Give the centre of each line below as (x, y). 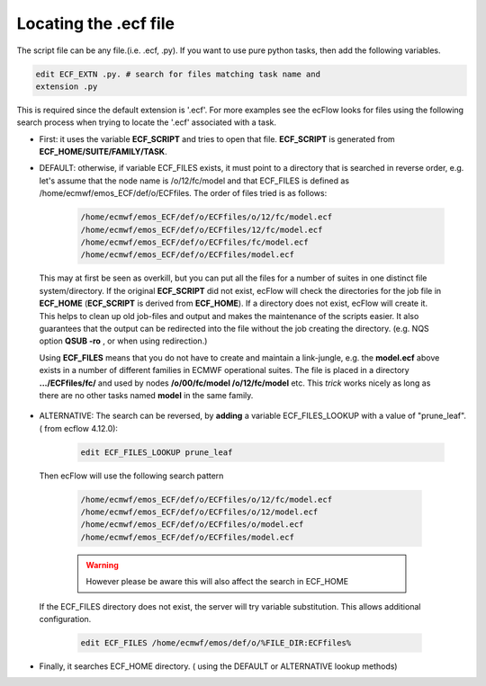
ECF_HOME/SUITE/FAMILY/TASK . (103, 152)
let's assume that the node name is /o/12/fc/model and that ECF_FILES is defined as (194, 181)
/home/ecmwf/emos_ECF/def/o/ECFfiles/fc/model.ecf (195, 242)
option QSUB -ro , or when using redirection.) (123, 341)
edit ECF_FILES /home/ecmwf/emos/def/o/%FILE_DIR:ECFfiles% (216, 642)
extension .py (67, 86)
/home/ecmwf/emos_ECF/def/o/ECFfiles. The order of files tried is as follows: (183, 193)
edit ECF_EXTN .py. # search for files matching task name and (178, 74)
